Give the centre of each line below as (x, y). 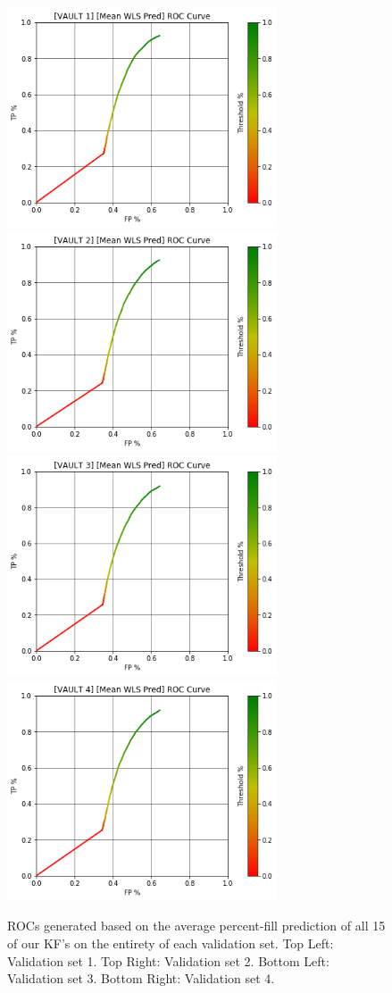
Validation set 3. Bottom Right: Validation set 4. (141, 978)
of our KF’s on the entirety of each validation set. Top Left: (171, 943)
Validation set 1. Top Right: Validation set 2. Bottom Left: (168, 960)
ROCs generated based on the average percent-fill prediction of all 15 (196, 926)
